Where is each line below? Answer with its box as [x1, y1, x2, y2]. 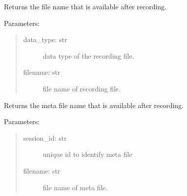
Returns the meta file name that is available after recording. [4, 100, 184, 110]
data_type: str [23, 34, 67, 44]
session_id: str [23, 132, 67, 143]
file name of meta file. [42, 182, 108, 192]
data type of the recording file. [42, 50, 134, 61]
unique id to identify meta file [42, 149, 132, 159]
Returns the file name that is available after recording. [4, 1, 167, 11]
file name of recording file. [42, 83, 121, 93]
